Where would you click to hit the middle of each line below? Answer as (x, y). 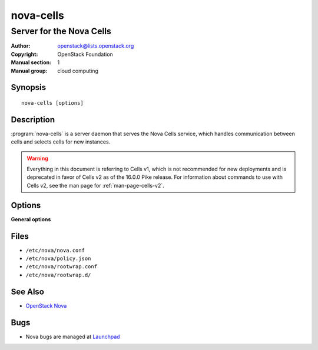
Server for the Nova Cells (61, 31)
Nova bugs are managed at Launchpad (73, 336)
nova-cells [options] (52, 103)
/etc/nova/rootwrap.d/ (58, 275)
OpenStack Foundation (85, 54)
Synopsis (29, 87)
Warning (37, 158)
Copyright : (24, 54)
